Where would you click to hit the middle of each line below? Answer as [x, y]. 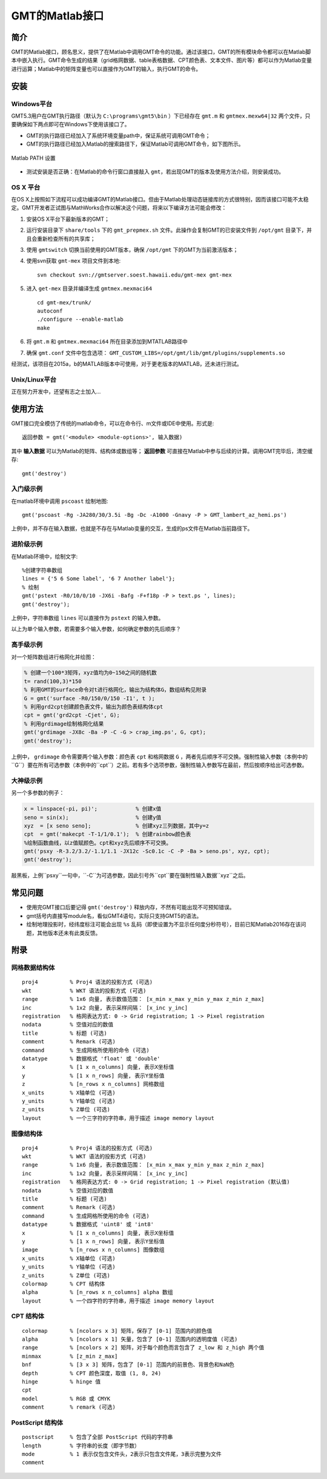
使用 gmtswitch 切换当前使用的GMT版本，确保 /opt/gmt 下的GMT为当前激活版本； [132, 250]
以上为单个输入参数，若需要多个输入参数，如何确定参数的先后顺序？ [96, 629]
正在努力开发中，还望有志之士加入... [56, 392]
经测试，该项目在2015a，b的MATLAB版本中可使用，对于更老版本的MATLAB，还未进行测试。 [127, 363]
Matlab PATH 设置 [33, 158]
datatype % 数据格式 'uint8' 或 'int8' [88, 1225]
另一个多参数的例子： [38, 793]
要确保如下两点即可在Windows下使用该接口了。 [71, 124]
